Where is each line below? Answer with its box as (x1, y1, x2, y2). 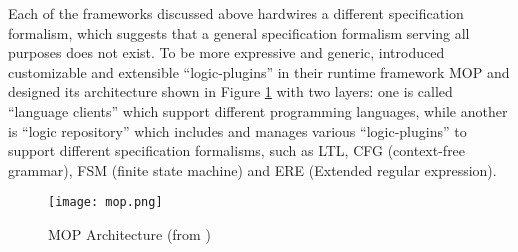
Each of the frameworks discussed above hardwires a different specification (8, 3, 464, 23)
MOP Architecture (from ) (48, 224, 211, 244)
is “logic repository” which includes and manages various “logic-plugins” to (8, 120, 467, 141)
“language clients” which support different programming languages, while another (8, 100, 508, 121)
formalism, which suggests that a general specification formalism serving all (8, 22, 470, 43)
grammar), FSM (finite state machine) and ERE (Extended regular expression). (8, 159, 497, 180)
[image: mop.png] (48, 195, 163, 210)
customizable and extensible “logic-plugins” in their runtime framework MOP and (8, 61, 510, 82)
